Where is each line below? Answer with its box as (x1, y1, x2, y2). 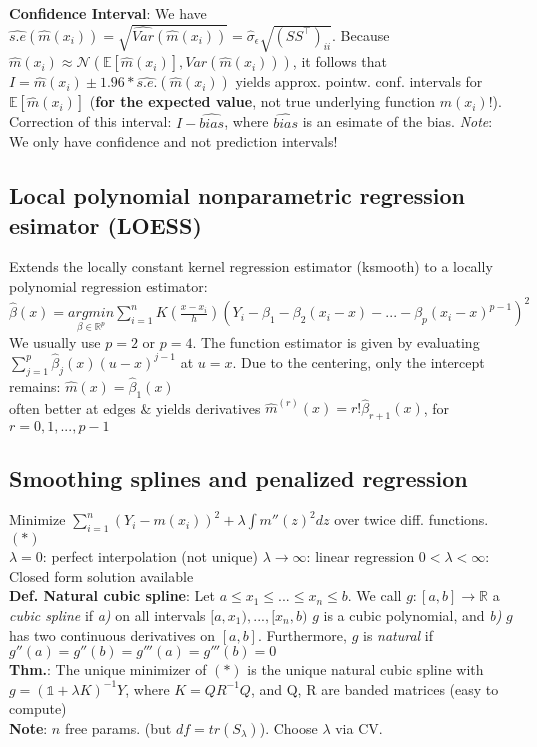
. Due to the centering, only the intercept (232, 351, 485, 372)
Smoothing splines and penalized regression (9, 462, 468, 493)
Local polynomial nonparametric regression (9, 180, 466, 211)
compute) (9, 698, 67, 719)
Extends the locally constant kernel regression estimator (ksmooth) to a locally (9, 256, 493, 277)
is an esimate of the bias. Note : (302, 111, 493, 132)
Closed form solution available (9, 565, 194, 586)
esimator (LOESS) (9, 209, 202, 240)
